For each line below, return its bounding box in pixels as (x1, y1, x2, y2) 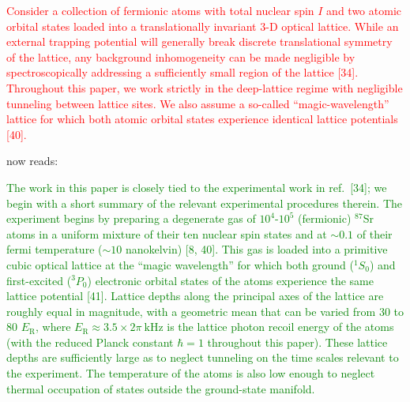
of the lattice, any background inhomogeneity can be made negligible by (6, 48, 355, 65)
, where (36, 318, 71, 335)
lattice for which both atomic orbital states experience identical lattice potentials (6, 111, 398, 127)
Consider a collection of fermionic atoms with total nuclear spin (6, 2, 314, 18)
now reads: (6, 152, 58, 169)
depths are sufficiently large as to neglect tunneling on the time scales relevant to (6, 349, 399, 366)
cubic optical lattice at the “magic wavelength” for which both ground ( (6, 256, 354, 272)
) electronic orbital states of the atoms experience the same (87, 272, 374, 288)
